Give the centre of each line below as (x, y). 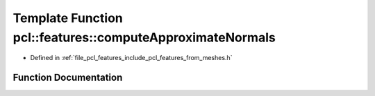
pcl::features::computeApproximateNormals (144, 37)
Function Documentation (68, 78)
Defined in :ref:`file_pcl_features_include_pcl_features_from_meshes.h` (131, 58)
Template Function (68, 18)
